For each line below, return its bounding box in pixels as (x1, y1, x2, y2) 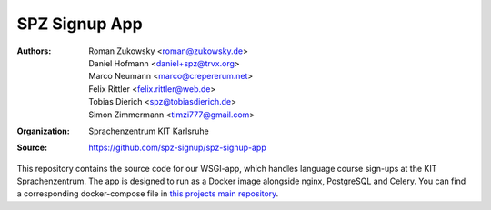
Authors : (16, 45, 52, 56)
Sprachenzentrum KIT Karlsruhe (88, 125, 209, 136)
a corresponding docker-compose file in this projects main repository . (16, 188, 279, 199)
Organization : (16, 125, 70, 136)
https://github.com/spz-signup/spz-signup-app (88, 142, 267, 154)
